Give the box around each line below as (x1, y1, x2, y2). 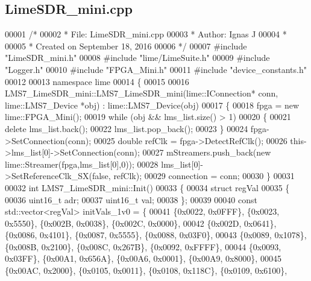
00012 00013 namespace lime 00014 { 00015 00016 (5, 75, 189, 87)
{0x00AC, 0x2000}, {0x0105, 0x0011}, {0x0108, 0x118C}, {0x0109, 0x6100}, (5, 264, 287, 277)
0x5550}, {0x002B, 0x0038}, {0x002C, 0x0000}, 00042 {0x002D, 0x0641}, (5, 216, 277, 229)
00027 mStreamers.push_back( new (142, 146, 271, 159)
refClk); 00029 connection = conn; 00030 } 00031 (113, 169, 295, 182)
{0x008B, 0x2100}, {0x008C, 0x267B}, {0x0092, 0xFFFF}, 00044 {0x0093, (5, 240, 281, 253)
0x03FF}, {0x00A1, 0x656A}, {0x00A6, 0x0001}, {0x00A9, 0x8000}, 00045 (5, 252, 281, 265)
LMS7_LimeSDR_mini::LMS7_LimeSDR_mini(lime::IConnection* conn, (5, 87, 278, 99)
